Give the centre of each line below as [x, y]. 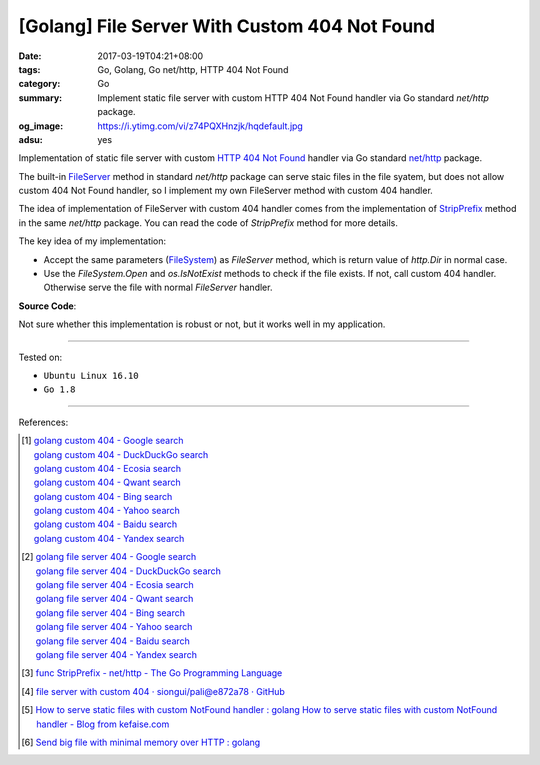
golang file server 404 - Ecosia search [114, 585]
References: [43, 422]
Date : [30, 56]
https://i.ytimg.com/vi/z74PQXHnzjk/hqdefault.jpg [200, 126]
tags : [29, 69]
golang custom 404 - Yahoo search [106, 511]
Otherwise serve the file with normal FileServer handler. [158, 287]
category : [39, 84]
